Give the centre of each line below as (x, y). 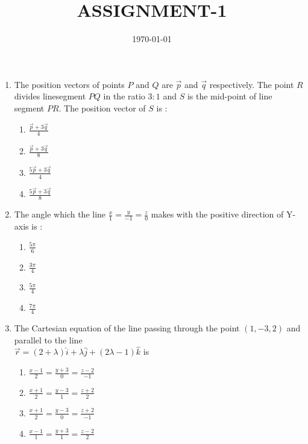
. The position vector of (102, 108)
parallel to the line (48, 339)
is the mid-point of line (230, 96)
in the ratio (124, 96)
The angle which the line (60, 214)
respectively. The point (252, 84)
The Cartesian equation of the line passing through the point (127, 328)
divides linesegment (50, 96)
